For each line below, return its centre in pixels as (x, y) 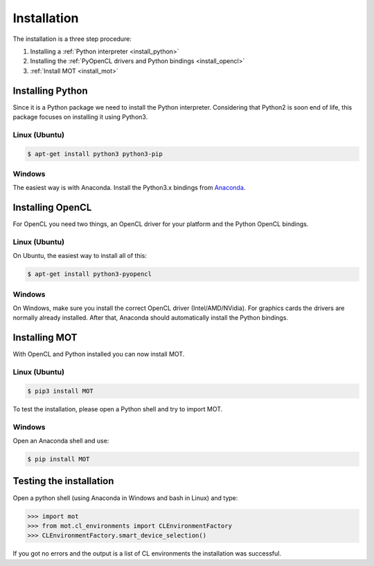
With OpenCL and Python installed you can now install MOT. (99, 354)
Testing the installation (63, 481)
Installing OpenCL (52, 208)
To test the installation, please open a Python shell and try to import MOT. (118, 409)
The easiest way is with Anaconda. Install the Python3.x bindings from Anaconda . (129, 188)
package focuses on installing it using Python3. (80, 117)
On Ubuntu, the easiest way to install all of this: (80, 256)
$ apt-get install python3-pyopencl (90, 274)
